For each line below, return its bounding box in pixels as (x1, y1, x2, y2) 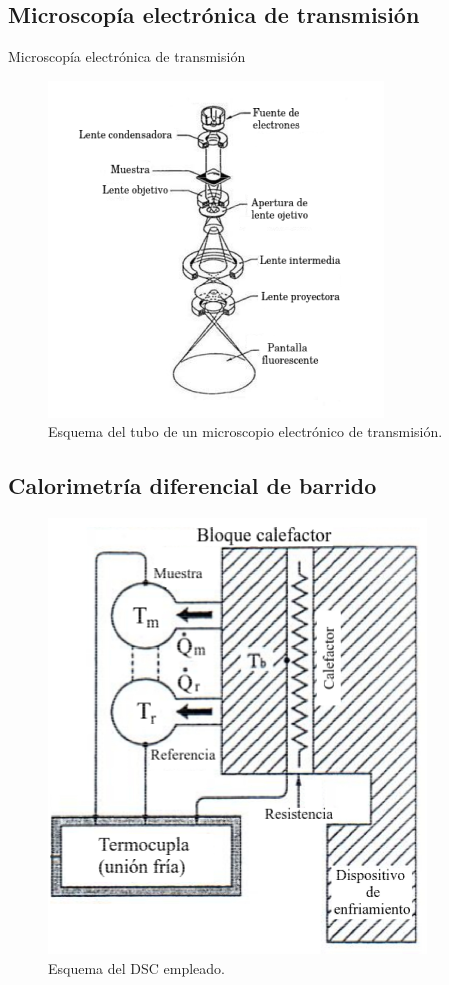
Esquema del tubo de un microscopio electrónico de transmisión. (48, 421, 443, 442)
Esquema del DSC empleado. (48, 957, 226, 978)
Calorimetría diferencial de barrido (8, 470, 377, 501)
